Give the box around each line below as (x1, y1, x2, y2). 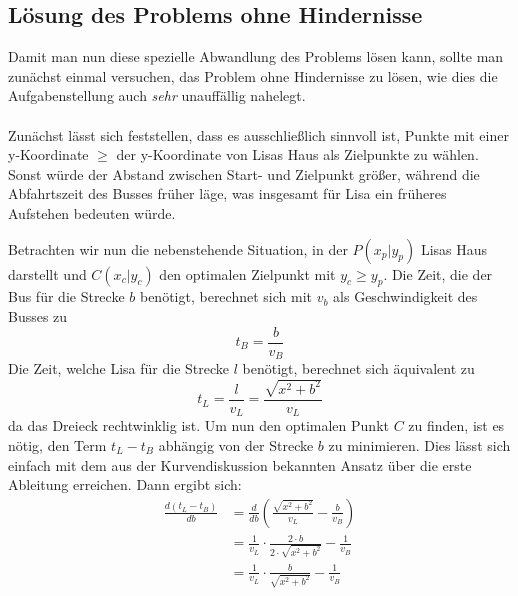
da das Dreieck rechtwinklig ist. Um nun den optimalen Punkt (8, 415, 389, 436)
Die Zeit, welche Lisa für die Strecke (8, 358, 230, 379)
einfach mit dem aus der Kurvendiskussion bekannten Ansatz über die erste (8, 454, 472, 475)
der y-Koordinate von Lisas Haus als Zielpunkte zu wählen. (116, 144, 479, 165)
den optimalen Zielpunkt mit (159, 263, 336, 284)
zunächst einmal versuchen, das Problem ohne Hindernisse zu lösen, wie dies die (8, 65, 498, 86)
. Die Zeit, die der (383, 263, 493, 284)
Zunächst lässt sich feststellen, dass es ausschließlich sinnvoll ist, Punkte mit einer (8, 124, 509, 145)
